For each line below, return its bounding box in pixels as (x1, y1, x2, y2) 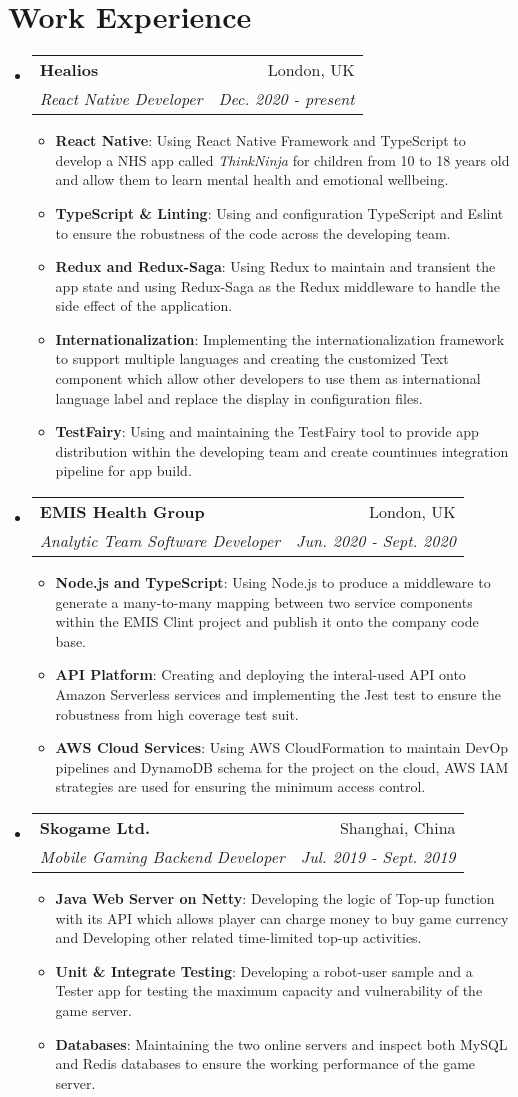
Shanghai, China (339, 815, 456, 839)
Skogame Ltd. (39, 815, 151, 839)
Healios (39, 58, 99, 82)
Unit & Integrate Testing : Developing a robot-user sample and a (55, 960, 473, 981)
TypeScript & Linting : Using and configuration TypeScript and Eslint (55, 202, 504, 223)
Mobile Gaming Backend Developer (39, 844, 285, 868)
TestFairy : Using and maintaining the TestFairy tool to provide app (55, 421, 479, 442)
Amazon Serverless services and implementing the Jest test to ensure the (55, 684, 501, 704)
